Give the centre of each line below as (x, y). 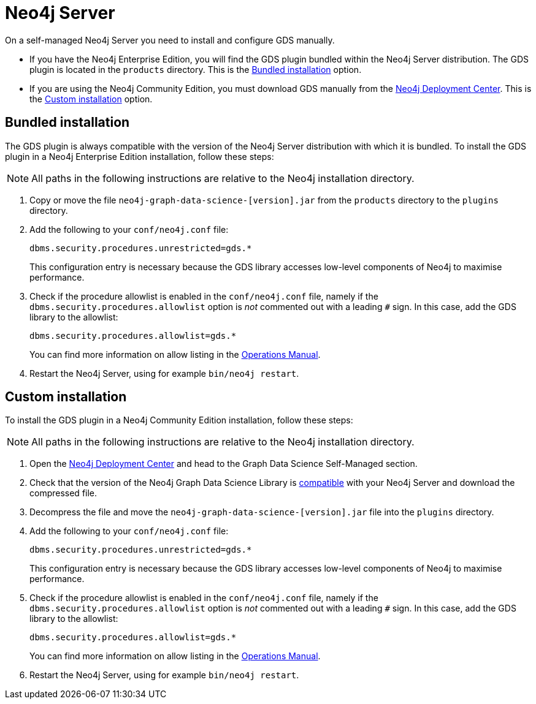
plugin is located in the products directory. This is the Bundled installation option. (196, 69)
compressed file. (63, 493)
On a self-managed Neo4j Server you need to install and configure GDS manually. (170, 40)
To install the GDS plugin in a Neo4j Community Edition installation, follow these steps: (179, 420)
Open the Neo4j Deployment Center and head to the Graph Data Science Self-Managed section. (224, 464)
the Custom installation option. (91, 99)
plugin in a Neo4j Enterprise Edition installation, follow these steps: (140, 156)
